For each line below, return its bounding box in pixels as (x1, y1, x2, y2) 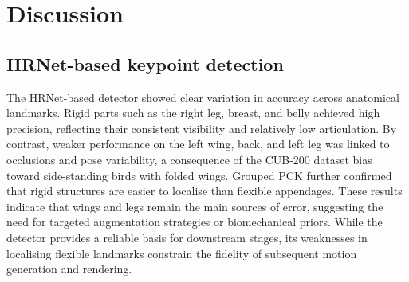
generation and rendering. (6, 260, 132, 277)
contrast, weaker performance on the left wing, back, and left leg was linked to (6, 135, 390, 152)
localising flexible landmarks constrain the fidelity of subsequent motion (6, 245, 357, 261)
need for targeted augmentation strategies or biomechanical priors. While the (6, 213, 383, 230)
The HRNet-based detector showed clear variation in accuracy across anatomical (6, 88, 399, 105)
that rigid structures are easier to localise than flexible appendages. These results (6, 182, 403, 199)
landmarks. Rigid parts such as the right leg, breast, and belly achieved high (6, 104, 380, 121)
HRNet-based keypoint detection (6, 51, 284, 76)
